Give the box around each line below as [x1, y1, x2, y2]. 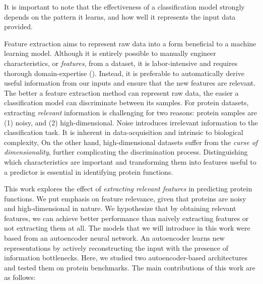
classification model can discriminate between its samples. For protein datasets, [4, 97, 249, 108]
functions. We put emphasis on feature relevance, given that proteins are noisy [4, 193, 246, 203]
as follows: [4, 272, 36, 282]
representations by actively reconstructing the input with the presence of [4, 242, 229, 253]
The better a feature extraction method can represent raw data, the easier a [4, 87, 239, 98]
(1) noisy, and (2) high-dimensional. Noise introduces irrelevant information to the [4, 117, 258, 127]
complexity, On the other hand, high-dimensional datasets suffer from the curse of [4, 136, 258, 147]
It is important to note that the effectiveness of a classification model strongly [4, 2, 245, 12]
